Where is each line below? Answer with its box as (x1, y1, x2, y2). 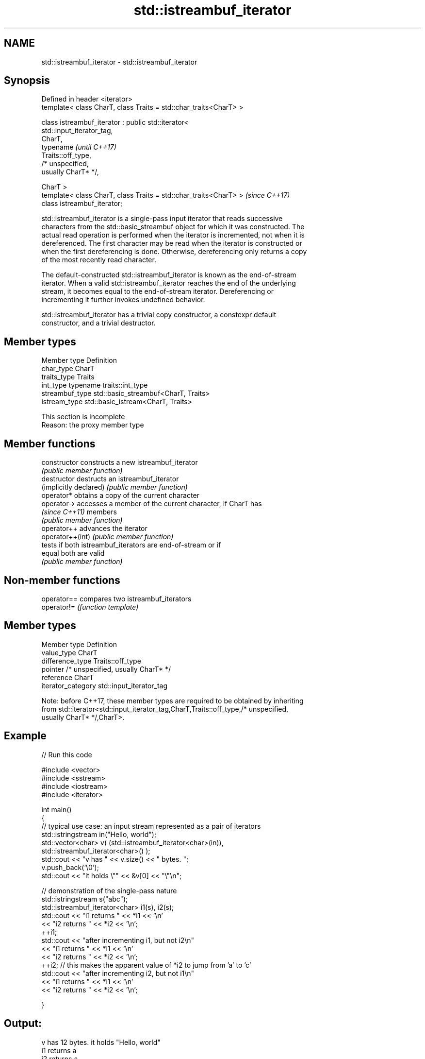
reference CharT (41, 673, 94, 682)
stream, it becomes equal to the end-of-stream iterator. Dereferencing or (41, 287, 274, 296)
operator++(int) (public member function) (41, 532, 174, 541)
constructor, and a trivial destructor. (41, 319, 156, 327)
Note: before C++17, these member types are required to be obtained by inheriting (41, 696, 304, 705)
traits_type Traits (41, 373, 95, 381)
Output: (4, 1017, 42, 1030)
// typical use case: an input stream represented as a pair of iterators (41, 821, 261, 830)
